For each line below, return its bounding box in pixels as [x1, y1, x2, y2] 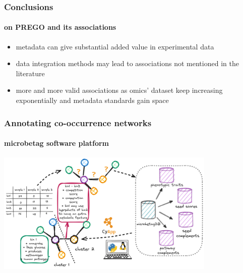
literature [16, 68, 45, 78]
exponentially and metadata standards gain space [16, 95, 169, 105]
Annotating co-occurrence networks [4, 116, 152, 129]
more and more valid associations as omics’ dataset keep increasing [16, 85, 223, 95]
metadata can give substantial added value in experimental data [16, 41, 214, 51]
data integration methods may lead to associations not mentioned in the [16, 58, 239, 69]
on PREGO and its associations [4, 22, 116, 32]
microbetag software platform [4, 138, 109, 148]
